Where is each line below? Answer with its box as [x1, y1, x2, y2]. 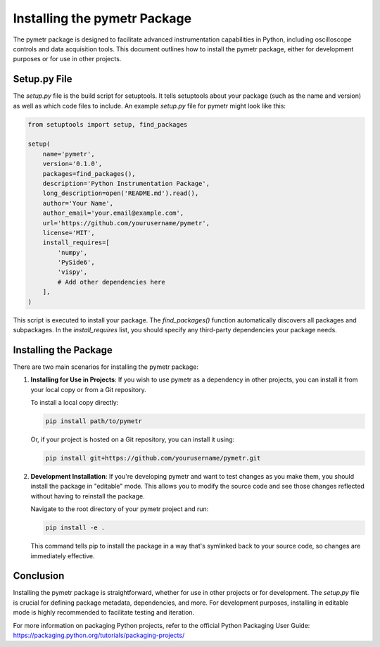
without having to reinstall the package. [30, 491, 145, 500]
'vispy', [57, 268, 88, 276]
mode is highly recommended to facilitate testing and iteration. [13, 608, 195, 617]
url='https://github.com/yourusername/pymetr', [42, 219, 210, 227]
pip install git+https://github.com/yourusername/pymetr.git [45, 454, 261, 463]
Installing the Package [13, 344, 113, 356]
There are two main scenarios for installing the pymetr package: [13, 363, 198, 371]
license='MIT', [42, 229, 95, 237]
